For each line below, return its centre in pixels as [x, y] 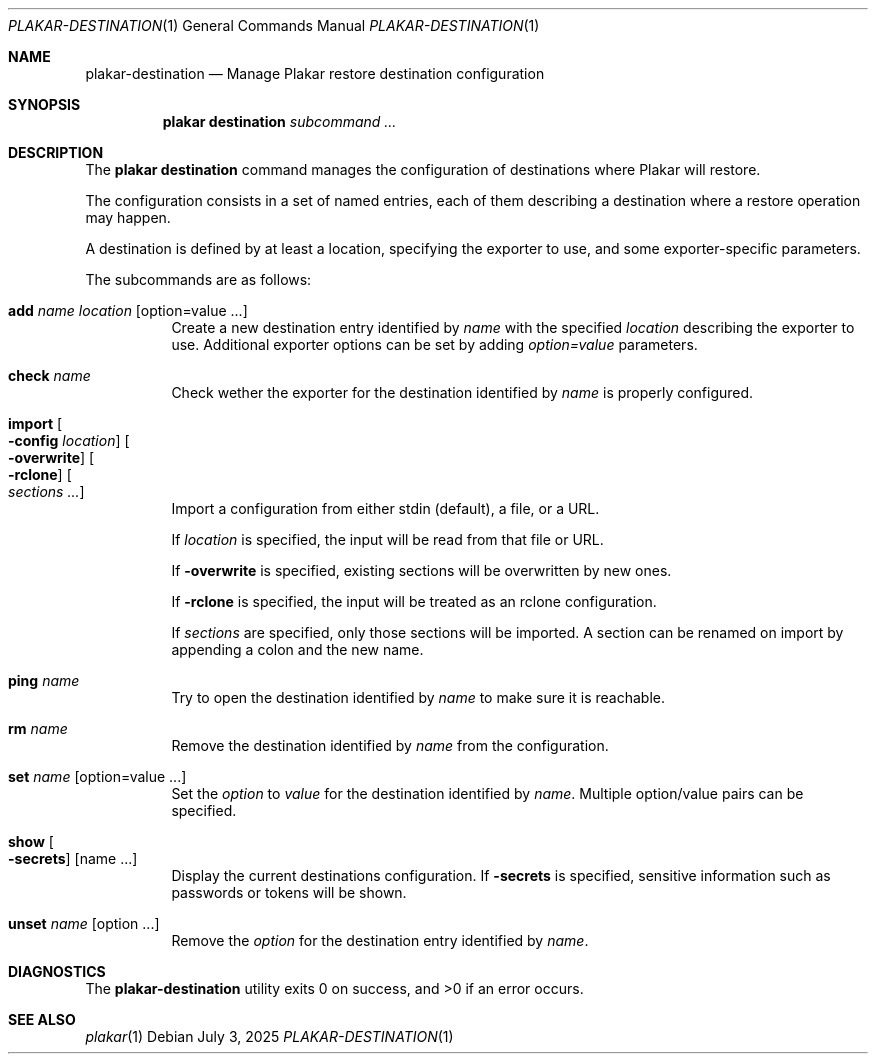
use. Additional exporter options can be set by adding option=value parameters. [434, 344]
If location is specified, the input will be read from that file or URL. [387, 539]
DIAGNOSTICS [57, 971]
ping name [44, 680]
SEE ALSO [42, 1019]
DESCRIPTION [56, 152]
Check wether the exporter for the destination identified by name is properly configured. [462, 392]
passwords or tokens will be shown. [289, 892]
